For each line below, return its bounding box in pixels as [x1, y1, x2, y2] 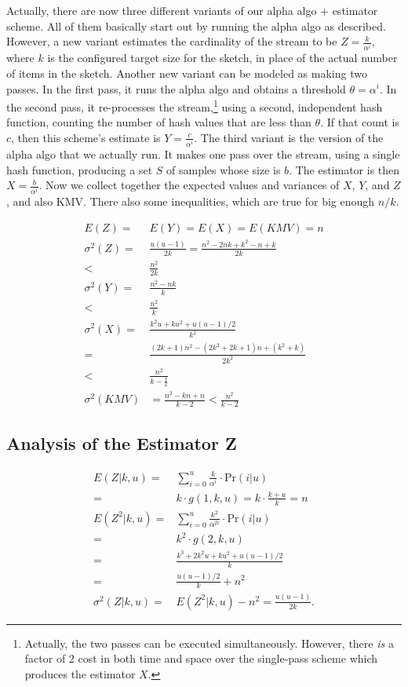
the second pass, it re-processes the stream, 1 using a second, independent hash [6, 97, 383, 115]
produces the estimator [24, 665, 136, 682]
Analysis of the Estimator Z [6, 431, 237, 455]
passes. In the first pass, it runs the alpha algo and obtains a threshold [6, 80, 346, 97]
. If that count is [320, 114, 399, 130]
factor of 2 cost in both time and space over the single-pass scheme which [24, 650, 378, 667]
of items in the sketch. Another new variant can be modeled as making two [6, 64, 367, 81]
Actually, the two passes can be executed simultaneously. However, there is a [24, 634, 394, 651]
